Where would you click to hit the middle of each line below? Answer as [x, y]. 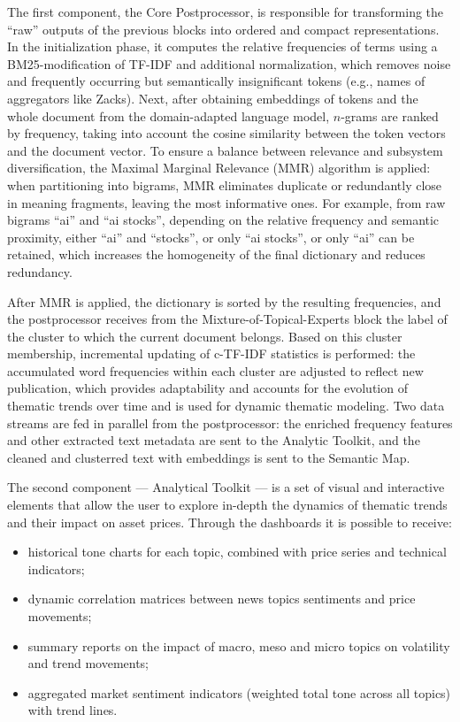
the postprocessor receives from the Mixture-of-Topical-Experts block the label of [227, 319]
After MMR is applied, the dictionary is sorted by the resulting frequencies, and [224, 301]
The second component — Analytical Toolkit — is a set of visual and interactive [226, 487]
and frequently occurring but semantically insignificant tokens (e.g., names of [216, 81]
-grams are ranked [390, 115]
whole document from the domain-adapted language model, [169, 115]
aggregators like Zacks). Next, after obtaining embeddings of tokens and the [213, 98]
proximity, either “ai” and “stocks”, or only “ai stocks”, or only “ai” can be [211, 237]
